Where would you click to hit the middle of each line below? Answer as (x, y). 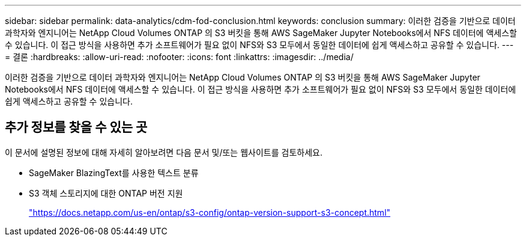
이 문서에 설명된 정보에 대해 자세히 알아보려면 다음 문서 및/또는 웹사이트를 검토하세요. (164, 152)
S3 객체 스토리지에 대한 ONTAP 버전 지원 (106, 193)
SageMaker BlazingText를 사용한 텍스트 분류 (114, 172)
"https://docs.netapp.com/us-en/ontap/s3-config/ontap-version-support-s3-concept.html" (210, 212)
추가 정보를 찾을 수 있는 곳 (76, 127)
